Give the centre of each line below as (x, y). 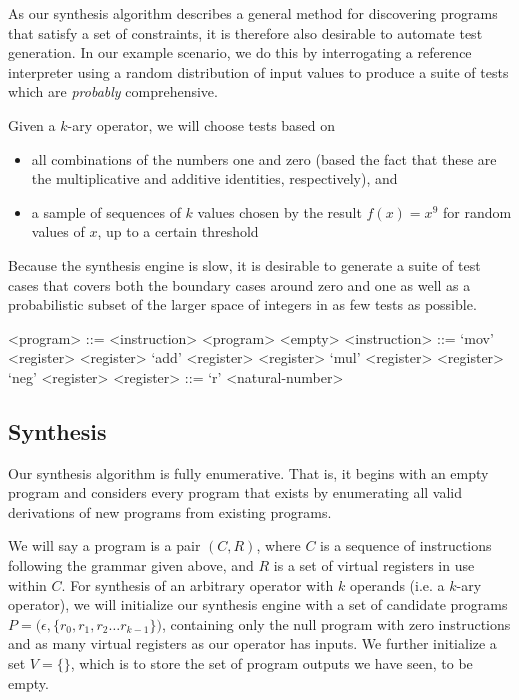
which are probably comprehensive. (113, 91)
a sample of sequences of (106, 211)
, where (278, 545)
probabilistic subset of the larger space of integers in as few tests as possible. (242, 304)
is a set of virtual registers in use (374, 565)
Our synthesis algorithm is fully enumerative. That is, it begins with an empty (248, 472)
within (27, 584)
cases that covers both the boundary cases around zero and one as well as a (239, 284)
